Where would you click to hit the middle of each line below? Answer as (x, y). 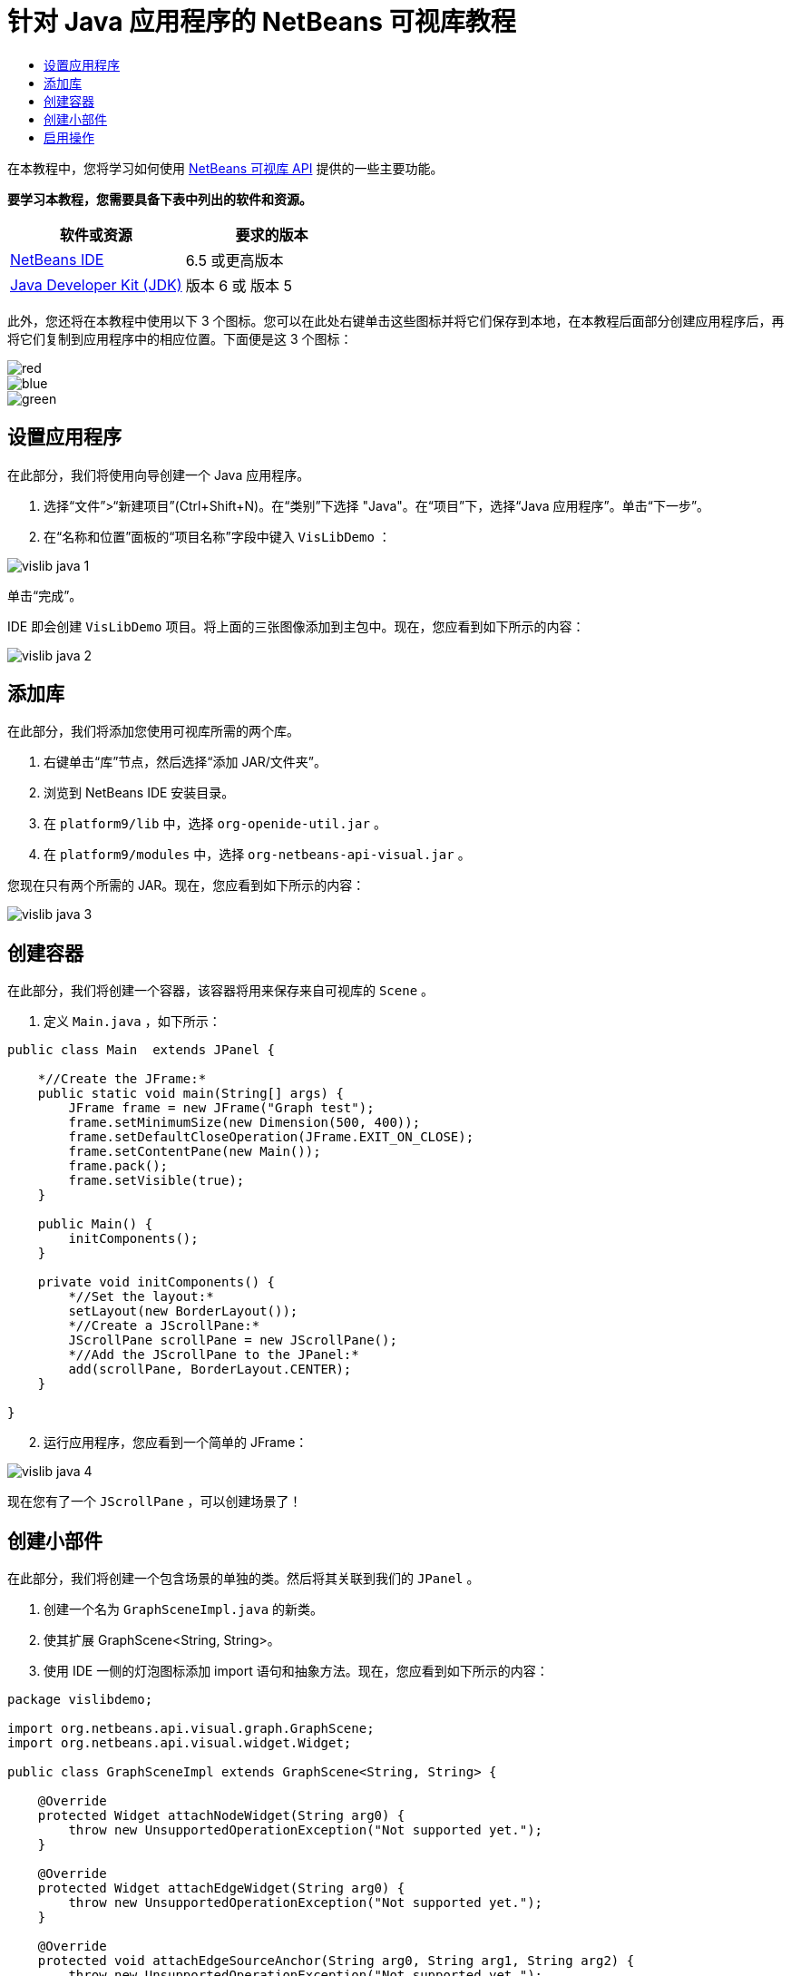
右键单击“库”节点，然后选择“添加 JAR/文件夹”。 (186, 762)
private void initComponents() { (156, 1282)
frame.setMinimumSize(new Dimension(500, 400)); (244, 1123)
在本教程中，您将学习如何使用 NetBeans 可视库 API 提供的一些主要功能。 (225, 168)
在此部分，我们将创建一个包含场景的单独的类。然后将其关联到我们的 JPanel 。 (244, 1579)
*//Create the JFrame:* (122, 1079)
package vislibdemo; (80, 1700)
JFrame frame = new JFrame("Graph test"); (221, 1108)
